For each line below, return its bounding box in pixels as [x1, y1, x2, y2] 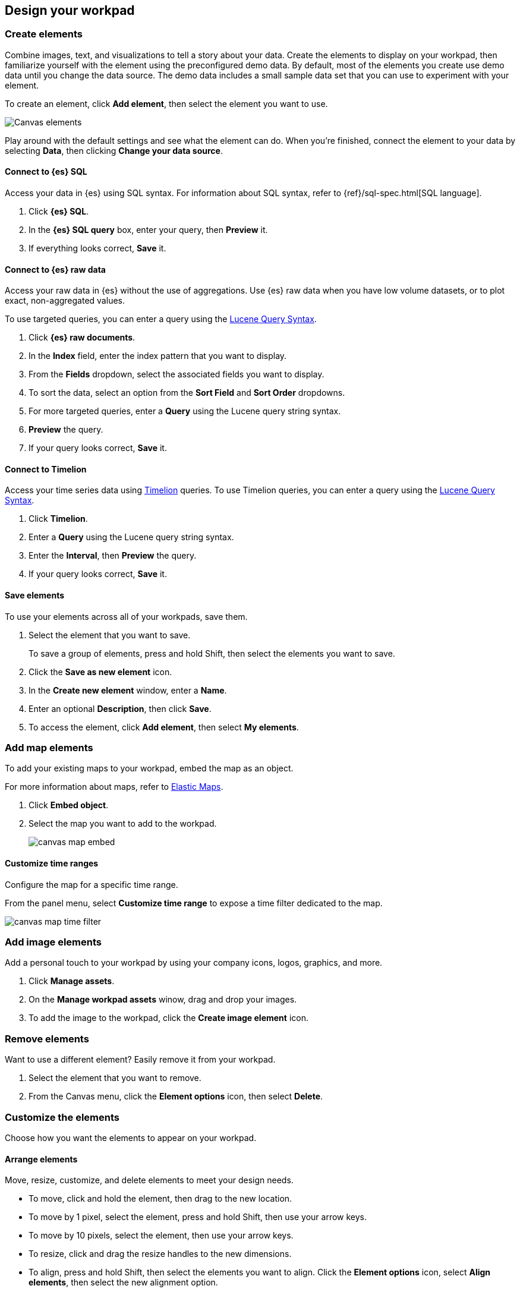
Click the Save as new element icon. [29, 666, 172, 677]
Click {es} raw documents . [29, 332, 135, 343]
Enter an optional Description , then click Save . [29, 703, 212, 714]
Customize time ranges [5, 858, 99, 869]
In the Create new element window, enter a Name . [29, 685, 227, 695]
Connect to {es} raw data [5, 264, 106, 275]
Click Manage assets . [29, 976, 115, 987]
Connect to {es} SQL [5, 166, 87, 177]
